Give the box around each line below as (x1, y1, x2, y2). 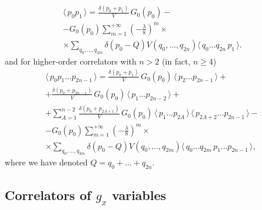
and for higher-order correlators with (5, 55, 137, 67)
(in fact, (162, 55, 190, 67)
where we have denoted (5, 156, 88, 168)
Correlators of (5, 185, 91, 204)
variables (112, 185, 166, 204)
